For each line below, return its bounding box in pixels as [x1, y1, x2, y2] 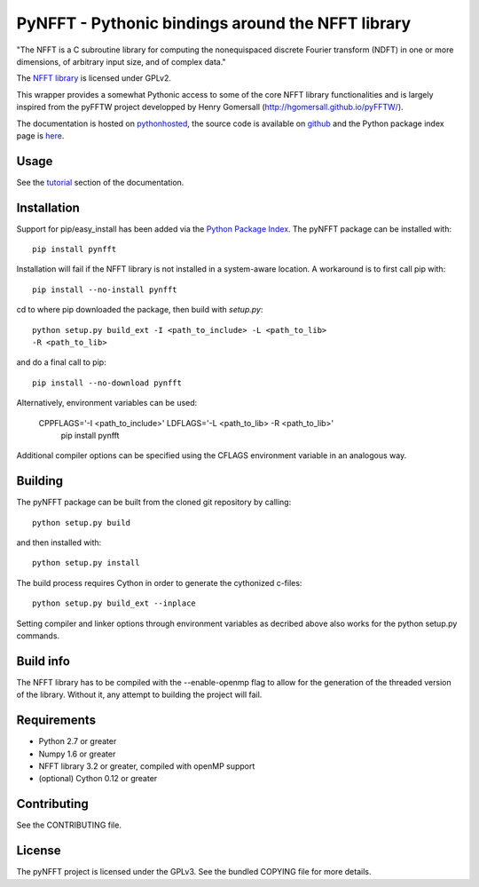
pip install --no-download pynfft [32, 377, 182, 388]
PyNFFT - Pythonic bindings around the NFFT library [16, 13, 412, 33]
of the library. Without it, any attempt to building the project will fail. [16, 689, 263, 701]
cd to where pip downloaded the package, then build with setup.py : [16, 305, 263, 315]
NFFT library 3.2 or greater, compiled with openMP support [38, 761, 255, 772]
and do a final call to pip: [16, 357, 106, 368]
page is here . [16, 130, 65, 141]
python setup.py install [32, 558, 140, 568]
